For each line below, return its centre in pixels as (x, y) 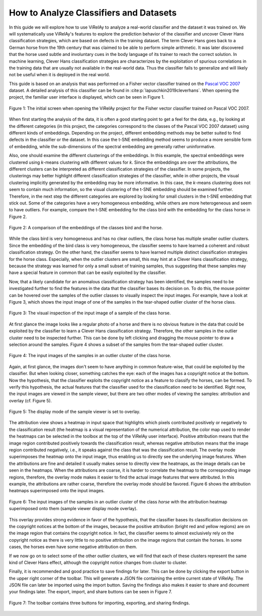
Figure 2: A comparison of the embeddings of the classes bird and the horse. (86, 228)
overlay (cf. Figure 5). (30, 400)
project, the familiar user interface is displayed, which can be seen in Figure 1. (87, 97)
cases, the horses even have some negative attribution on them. (73, 547)
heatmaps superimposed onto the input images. (57, 491)
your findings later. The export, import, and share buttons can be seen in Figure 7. (90, 592)
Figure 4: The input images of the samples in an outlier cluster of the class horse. (90, 356)
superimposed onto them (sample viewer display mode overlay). (73, 509)
